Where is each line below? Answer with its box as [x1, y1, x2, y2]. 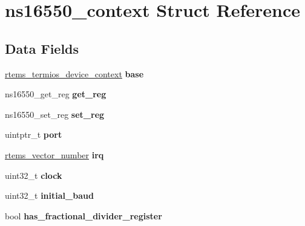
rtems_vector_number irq [5, 148, 104, 161]
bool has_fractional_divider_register [5, 209, 162, 222]
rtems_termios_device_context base [5, 67, 144, 80]
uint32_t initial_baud [5, 189, 94, 202]
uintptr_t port [5, 128, 62, 141]
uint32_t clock [5, 169, 62, 181]
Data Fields [5, 39, 79, 57]
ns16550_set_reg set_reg [5, 108, 105, 120]
